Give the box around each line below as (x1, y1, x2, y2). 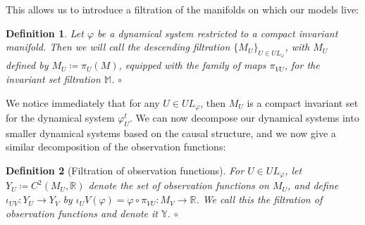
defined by (6, 58, 49, 72)
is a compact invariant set (247, 95, 359, 110)
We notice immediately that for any (6, 95, 160, 110)
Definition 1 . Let (6, 25, 84, 40)
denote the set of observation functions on (88, 178, 269, 193)
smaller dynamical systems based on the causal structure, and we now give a (6, 125, 336, 140)
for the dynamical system (6, 110, 115, 125)
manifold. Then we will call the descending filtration (6, 39, 230, 54)
